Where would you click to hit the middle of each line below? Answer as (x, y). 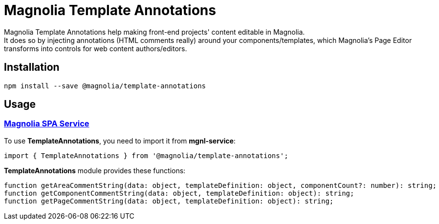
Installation (32, 67)
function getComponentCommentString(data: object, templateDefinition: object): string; (179, 193)
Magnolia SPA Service (47, 124)
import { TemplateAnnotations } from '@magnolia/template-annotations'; (146, 155)
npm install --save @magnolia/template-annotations (105, 86)
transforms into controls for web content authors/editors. (96, 48)
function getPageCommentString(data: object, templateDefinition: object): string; (169, 201)
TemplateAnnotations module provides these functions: (95, 170)
